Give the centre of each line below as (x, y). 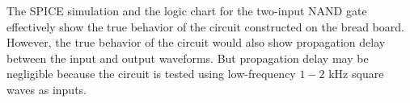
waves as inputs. (46, 89)
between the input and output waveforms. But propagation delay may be (188, 58)
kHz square (356, 74)
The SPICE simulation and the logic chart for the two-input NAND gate (187, 10)
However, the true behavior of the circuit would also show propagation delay (196, 42)
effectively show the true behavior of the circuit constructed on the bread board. (205, 26)
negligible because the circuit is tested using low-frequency (151, 74)
